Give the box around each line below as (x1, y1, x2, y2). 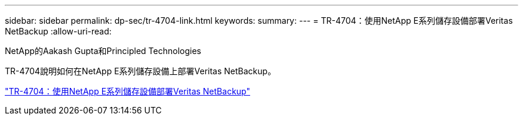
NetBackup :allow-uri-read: (5, 26, 112, 36)
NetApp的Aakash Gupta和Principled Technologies (5, 46, 201, 56)
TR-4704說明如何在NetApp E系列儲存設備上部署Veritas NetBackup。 (5, 66, 276, 76)
